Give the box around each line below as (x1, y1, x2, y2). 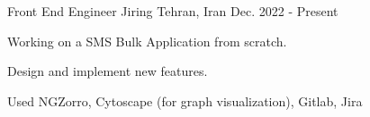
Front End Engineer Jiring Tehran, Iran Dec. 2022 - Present (7, 2, 338, 20)
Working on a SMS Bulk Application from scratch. (7, 31, 287, 50)
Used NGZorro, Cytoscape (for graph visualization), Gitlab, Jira (7, 91, 363, 110)
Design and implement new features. (7, 62, 208, 80)
